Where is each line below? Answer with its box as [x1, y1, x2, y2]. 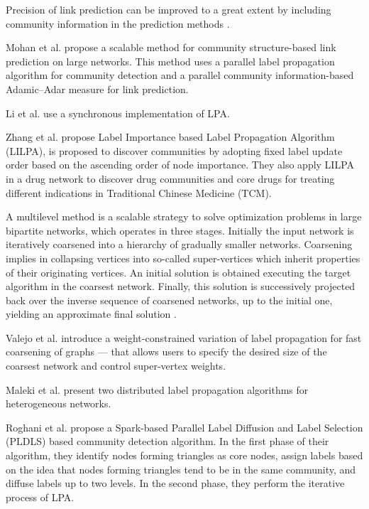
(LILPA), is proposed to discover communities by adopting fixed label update [6, 143, 343, 158]
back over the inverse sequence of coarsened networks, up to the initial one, [6, 292, 333, 307]
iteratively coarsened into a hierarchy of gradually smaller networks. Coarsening [6, 237, 353, 252]
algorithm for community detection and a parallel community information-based [6, 68, 354, 82]
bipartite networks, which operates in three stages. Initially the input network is [6, 223, 354, 237]
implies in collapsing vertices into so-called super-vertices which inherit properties [6, 250, 360, 265]
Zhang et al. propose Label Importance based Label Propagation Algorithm [6, 129, 335, 144]
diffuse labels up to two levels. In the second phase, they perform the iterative [6, 476, 345, 491]
